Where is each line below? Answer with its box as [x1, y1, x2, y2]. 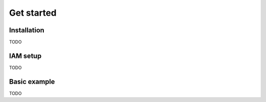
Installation [9, 26, 44, 34]
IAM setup [9, 51, 42, 60]
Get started [9, 7, 57, 18]
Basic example [9, 77, 55, 86]
